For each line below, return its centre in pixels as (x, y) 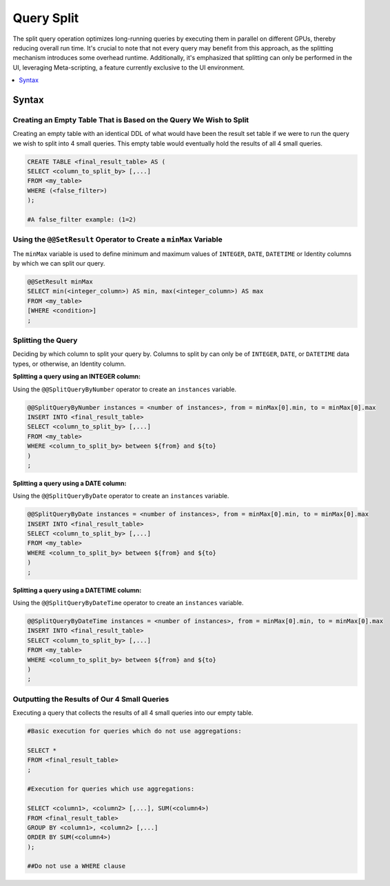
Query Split (46, 18)
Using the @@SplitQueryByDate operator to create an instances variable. (121, 496)
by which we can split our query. (59, 264)
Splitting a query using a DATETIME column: (77, 590)
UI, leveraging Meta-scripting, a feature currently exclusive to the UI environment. (129, 67)
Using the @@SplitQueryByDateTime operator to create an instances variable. (128, 602)
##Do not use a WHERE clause (76, 866)
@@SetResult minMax (60, 282)
